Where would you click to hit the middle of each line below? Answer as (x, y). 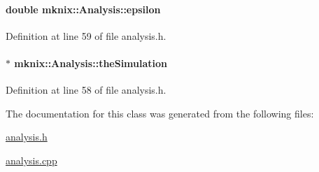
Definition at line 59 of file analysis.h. (86, 35)
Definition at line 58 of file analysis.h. (86, 90)
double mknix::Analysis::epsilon (83, 9)
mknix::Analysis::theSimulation (91, 63)
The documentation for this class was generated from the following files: (160, 113)
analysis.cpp (31, 160)
